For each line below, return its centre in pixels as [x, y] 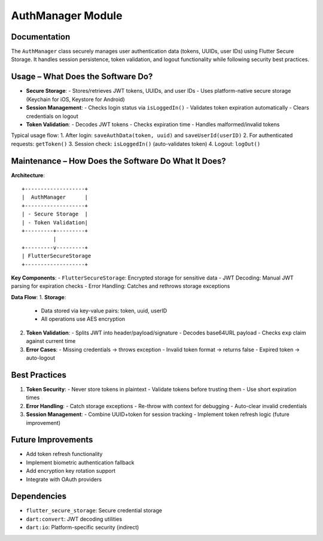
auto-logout [41, 358]
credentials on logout [52, 116]
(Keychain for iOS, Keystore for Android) [75, 99]
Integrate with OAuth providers [64, 479]
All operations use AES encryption [83, 319]
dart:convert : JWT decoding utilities [74, 519]
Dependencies [39, 496]
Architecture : [28, 175]
